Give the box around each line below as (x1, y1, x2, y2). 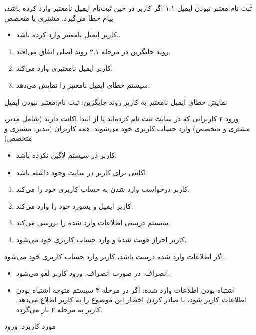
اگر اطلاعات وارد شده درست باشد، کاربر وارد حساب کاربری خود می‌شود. (4, 251, 225, 261)
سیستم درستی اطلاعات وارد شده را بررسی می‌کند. (16, 217, 171, 228)
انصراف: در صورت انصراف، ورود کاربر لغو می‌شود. (16, 268, 170, 278)
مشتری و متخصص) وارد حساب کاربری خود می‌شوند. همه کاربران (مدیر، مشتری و (4, 123, 250, 133)
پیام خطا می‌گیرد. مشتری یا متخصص (4, 12, 113, 23)
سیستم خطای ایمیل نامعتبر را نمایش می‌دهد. (16, 79, 150, 90)
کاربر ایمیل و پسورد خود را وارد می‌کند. (16, 200, 133, 211)
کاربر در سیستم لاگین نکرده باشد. (16, 149, 117, 160)
